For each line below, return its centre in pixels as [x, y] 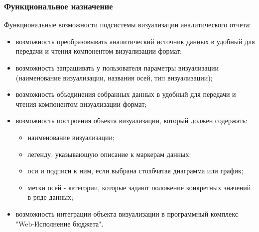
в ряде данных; [50, 197]
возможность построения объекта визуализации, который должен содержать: [131, 120]
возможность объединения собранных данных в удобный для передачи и [126, 94]
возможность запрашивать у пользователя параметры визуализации [117, 68]
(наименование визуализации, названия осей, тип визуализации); [114, 77]
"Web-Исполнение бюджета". [60, 223]
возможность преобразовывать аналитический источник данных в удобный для [135, 41]
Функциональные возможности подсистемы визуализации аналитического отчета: [128, 25]
